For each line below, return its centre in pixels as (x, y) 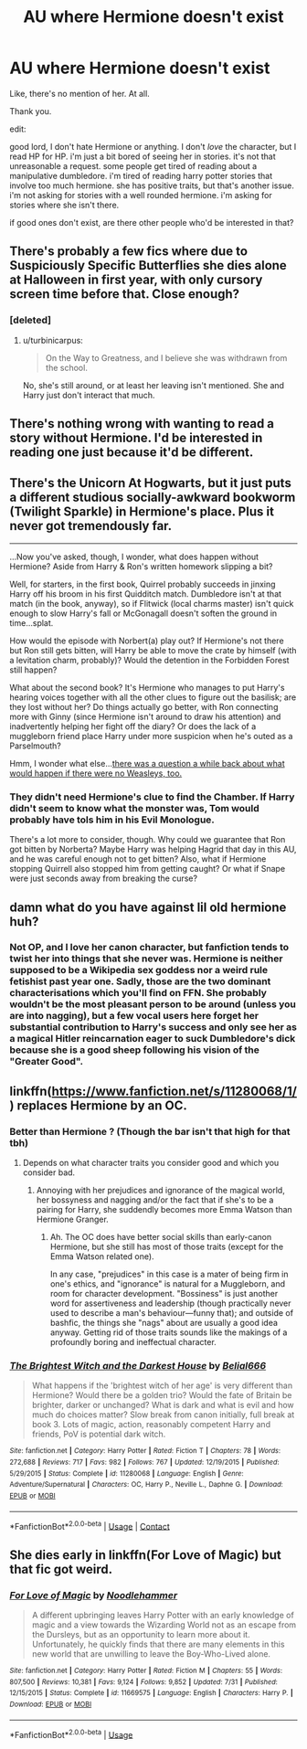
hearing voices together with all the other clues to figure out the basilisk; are (153, 697)
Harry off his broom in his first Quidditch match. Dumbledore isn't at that (145, 594)
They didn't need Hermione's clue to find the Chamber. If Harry (152, 797)
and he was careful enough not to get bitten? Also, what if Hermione (138, 859)
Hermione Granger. (73, 1219)
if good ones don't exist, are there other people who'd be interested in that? (152, 222)
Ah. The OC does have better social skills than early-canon (161, 1237)
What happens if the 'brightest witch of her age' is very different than (162, 1385)
